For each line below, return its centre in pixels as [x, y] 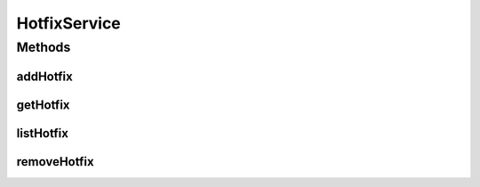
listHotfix [42, 133]
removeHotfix [55, 162]
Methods [44, 47]
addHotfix [44, 76]
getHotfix [43, 105]
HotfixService [69, 23]
